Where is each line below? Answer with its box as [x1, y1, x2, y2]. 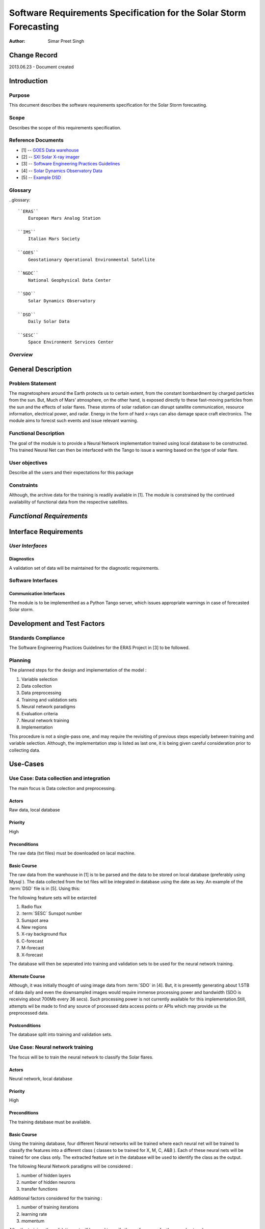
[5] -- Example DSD [21, 175, 61, 180]
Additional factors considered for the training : [9, 1195, 103, 1201]
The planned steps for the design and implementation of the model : [9, 667, 147, 673]
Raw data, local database [9, 807, 60, 813]
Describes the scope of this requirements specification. [9, 124, 121, 130]
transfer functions [21, 1186, 58, 1192]
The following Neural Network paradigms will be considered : [9, 1163, 133, 1170]
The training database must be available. [9, 1119, 92, 1125]
